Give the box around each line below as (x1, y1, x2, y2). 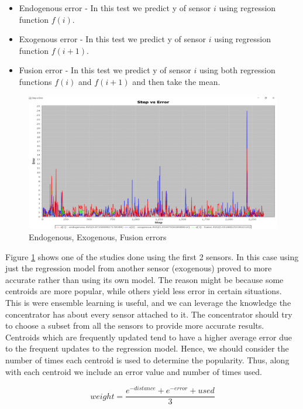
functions (19, 75, 52, 87)
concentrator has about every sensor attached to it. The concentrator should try (5, 308, 292, 320)
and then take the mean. (132, 75, 221, 87)
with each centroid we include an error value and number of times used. (5, 365, 262, 377)
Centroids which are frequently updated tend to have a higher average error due (5, 330, 292, 343)
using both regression (199, 64, 276, 76)
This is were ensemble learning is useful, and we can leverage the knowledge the (5, 296, 291, 309)
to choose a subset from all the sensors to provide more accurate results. (5, 319, 264, 332)
